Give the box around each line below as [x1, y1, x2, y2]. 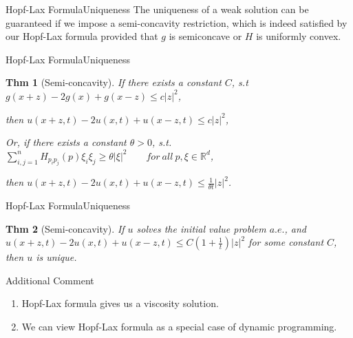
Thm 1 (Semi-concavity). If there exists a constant [6, 75, 222, 89]
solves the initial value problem [136, 221, 266, 235]
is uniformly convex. [256, 29, 341, 43]
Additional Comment [6, 273, 94, 287]
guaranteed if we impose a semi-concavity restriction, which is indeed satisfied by [6, 15, 347, 30]
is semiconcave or [169, 29, 242, 43]
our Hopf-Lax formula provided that [6, 29, 158, 43]
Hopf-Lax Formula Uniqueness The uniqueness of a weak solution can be [6, 2, 309, 16]
